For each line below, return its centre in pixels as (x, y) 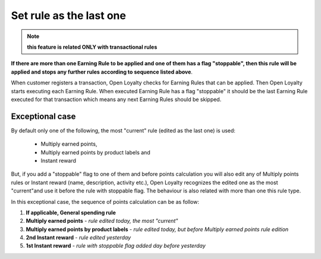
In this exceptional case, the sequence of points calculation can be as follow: (105, 201)
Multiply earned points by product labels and (96, 152)
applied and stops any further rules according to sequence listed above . (102, 72)
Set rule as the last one (68, 15)
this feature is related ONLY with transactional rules (92, 47)
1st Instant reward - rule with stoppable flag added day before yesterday (116, 246)
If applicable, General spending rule (71, 212)
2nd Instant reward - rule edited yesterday (78, 238)
